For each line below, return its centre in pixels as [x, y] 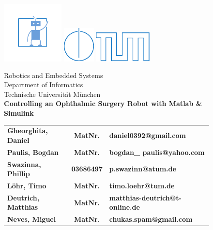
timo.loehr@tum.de [142, 186]
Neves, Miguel [32, 219]
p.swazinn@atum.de [143, 169]
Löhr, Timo [27, 186]
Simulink [19, 113]
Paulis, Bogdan [33, 152]
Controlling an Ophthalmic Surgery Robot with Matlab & [103, 103]
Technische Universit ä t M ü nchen [52, 94]
